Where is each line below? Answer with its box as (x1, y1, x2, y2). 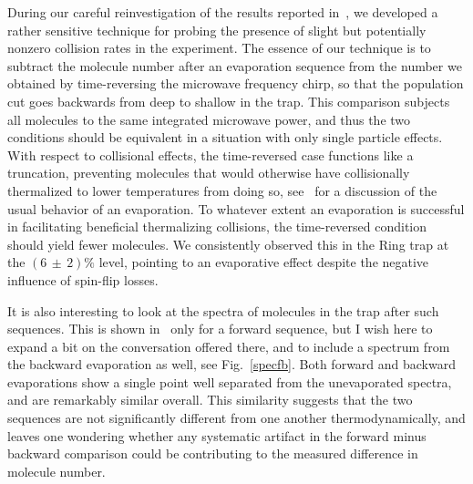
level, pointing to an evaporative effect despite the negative (98, 252, 429, 272)
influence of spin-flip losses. (7, 270, 159, 289)
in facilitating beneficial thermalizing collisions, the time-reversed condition (7, 217, 427, 236)
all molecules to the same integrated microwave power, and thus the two (7, 109, 411, 129)
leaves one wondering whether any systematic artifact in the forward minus (7, 426, 427, 445)
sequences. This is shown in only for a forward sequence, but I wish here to (7, 319, 433, 338)
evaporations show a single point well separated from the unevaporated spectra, (7, 372, 452, 391)
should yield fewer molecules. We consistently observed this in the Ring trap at (7, 234, 449, 253)
